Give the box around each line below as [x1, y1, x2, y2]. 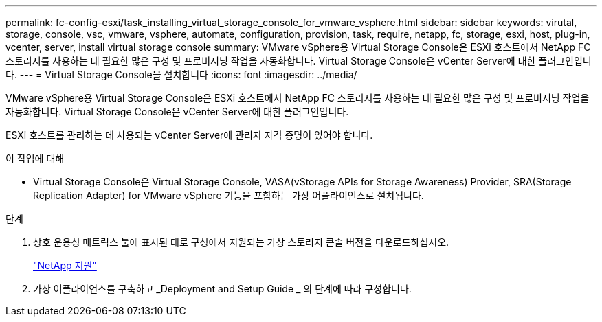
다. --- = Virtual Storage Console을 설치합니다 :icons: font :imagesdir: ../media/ [5, 69, 357, 80]
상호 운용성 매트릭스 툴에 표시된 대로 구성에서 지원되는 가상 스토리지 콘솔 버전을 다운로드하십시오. [33, 236, 449, 248]
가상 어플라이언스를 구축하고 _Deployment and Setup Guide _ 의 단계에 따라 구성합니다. [33, 283, 412, 295]
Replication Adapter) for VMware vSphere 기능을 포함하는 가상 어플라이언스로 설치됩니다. [33, 189, 424, 201]
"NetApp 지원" [33, 260, 97, 271]
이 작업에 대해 [5, 152, 65, 164]
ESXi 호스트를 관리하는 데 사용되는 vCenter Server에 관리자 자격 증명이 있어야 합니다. [5, 129, 373, 141]
